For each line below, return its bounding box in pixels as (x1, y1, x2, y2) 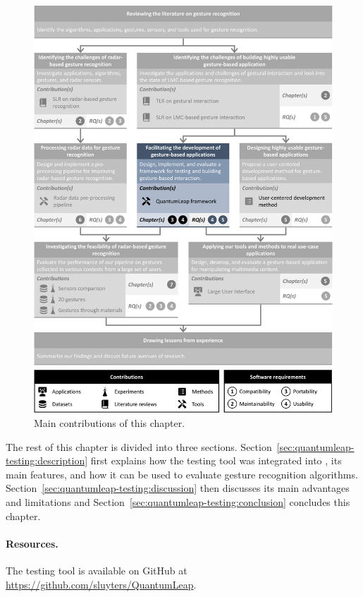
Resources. (6, 536, 59, 550)
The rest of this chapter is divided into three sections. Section (6, 439, 272, 454)
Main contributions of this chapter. (34, 415, 185, 430)
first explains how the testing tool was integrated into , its (90, 453, 342, 468)
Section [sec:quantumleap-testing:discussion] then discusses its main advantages (6, 481, 350, 495)
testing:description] (6, 453, 88, 468)
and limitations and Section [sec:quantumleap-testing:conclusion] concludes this (6, 494, 350, 509)
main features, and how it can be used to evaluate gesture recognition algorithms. (6, 466, 358, 481)
